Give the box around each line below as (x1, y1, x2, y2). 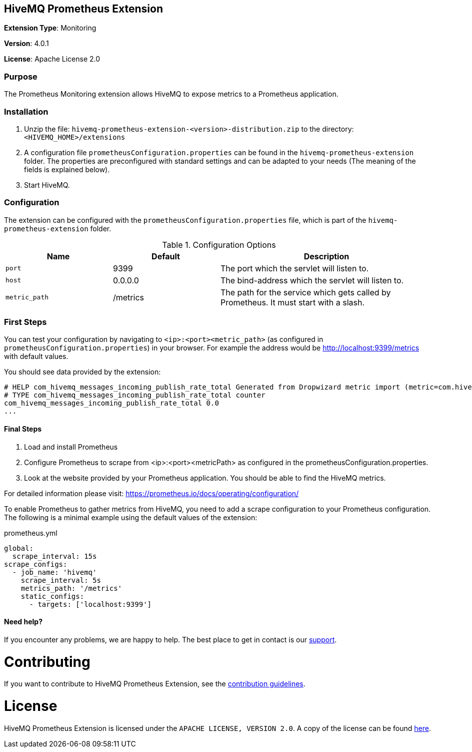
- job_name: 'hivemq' (12, 568, 97, 576)
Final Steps (4, 425, 42, 434)
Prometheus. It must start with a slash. (220, 297, 365, 307)
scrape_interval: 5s (20, 576, 101, 584)
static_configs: (20, 592, 84, 600)
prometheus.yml (4, 528, 57, 537)
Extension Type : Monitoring (4, 24, 96, 33)
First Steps (4, 317, 47, 327)
